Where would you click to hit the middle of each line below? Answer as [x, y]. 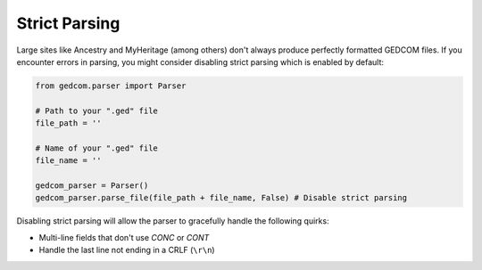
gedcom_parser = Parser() [92, 186]
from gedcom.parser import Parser [111, 86]
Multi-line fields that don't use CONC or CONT [124, 237]
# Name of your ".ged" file [96, 148]
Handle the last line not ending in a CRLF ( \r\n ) [127, 250]
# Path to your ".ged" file [96, 110]
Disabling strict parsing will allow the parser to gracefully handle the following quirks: [173, 221]
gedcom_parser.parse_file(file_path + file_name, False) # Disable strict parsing [221, 198]
